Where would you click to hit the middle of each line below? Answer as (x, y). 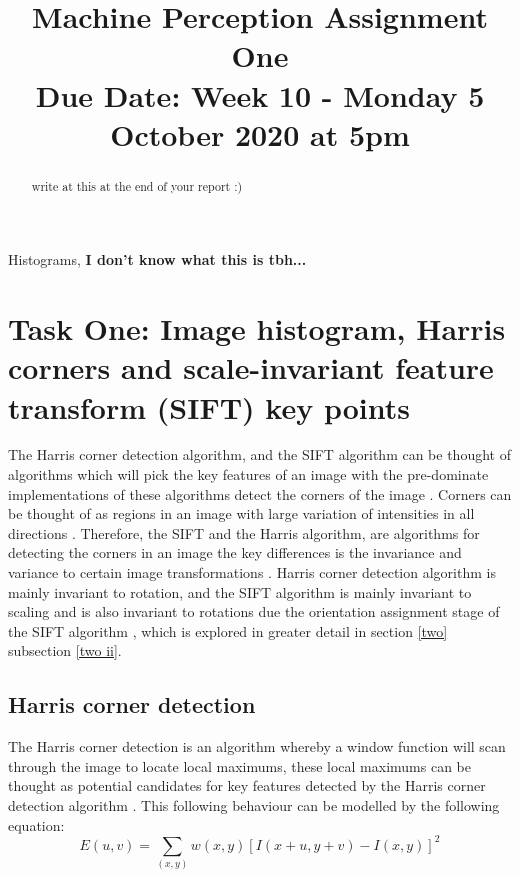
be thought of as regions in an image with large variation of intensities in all (241, 513)
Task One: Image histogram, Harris (257, 328)
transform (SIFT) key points (209, 406)
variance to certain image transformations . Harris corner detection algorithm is (252, 572)
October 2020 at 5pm (260, 133)
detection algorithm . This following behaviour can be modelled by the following (254, 805)
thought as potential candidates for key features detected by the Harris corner (247, 785)
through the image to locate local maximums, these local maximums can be (239, 765)
